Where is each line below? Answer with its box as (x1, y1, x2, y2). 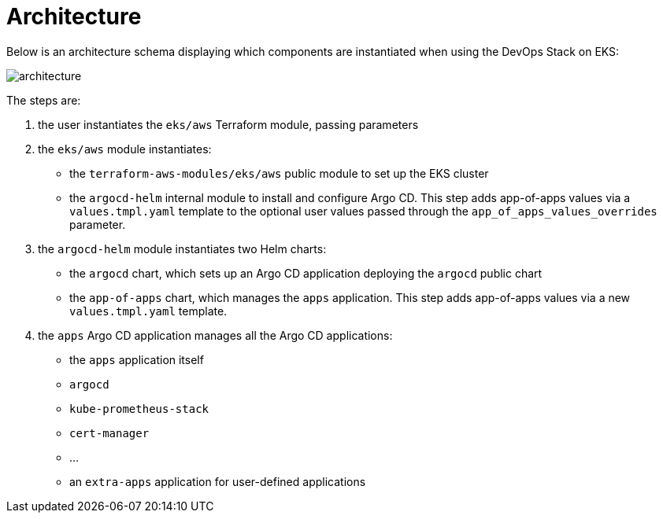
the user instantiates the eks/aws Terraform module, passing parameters (38, 117, 419, 131)
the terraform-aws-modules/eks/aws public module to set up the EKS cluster (69, 166, 489, 180)
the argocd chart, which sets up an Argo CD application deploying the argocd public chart (69, 266, 543, 280)
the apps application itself (69, 352, 204, 366)
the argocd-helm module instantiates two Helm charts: (38, 241, 327, 256)
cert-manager (69, 426, 150, 440)
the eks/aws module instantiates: (38, 142, 212, 156)
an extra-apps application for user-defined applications (69, 474, 366, 488)
